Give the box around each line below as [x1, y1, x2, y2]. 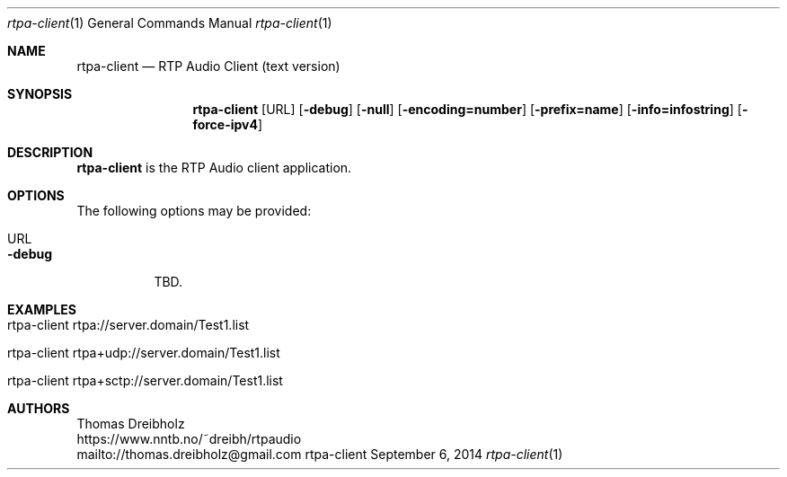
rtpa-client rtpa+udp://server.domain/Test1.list [7, 345, 280, 360]
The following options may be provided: [76, 203, 312, 218]
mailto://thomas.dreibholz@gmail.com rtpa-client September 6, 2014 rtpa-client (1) [76, 446, 563, 462]
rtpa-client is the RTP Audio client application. [76, 160, 352, 175]
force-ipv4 [192, 117, 258, 132]
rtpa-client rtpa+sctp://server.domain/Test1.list [7, 373, 283, 388]
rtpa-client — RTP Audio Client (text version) [76, 58, 340, 74]
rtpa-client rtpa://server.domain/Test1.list [7, 317, 250, 332]
